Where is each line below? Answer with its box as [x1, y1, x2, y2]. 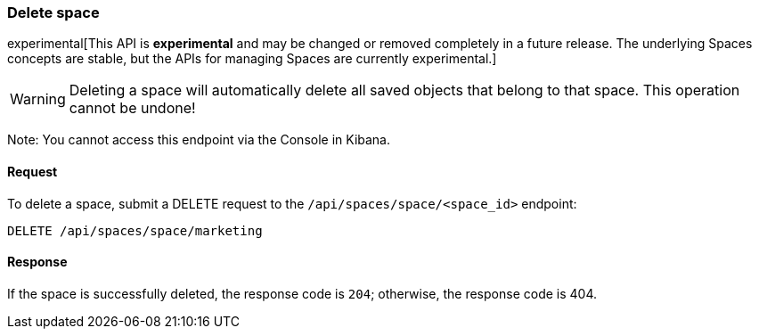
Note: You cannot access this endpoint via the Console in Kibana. [7, 132, 391, 148]
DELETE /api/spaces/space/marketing [7, 223, 263, 238]
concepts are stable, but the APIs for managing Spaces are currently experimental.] [7, 51, 497, 67]
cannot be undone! [69, 99, 196, 118]
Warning [10, 90, 66, 109]
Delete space [7, 4, 100, 21]
